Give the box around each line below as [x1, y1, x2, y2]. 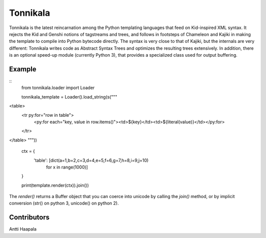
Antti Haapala [9, 226, 37, 232]
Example [9, 65, 36, 73]
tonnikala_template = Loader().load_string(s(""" [21, 94, 118, 100]
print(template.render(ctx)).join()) [21, 182, 89, 188]
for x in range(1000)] [46, 164, 88, 170]
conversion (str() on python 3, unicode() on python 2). [9, 200, 119, 206]
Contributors [9, 213, 50, 222]
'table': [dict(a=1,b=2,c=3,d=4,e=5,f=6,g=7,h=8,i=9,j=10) [33, 157, 149, 163]
